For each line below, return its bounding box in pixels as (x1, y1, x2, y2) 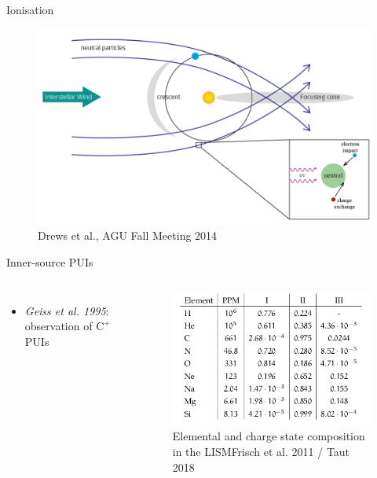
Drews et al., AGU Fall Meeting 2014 (38, 227, 218, 244)
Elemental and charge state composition (172, 428, 365, 444)
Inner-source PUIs (6, 254, 93, 270)
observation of (24, 318, 93, 334)
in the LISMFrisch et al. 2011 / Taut (172, 443, 350, 459)
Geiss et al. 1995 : (24, 302, 109, 318)
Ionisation (6, 2, 54, 17)
